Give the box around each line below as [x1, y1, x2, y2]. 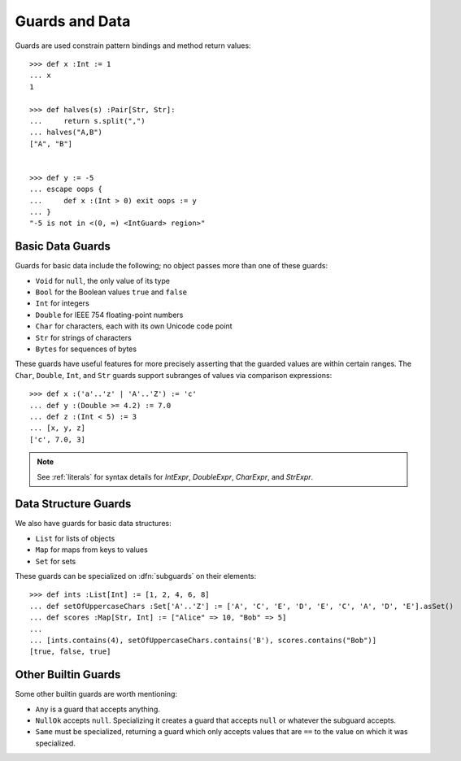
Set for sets [35, 556, 76, 566]
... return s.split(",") [29, 116, 146, 125]
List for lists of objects [35, 533, 115, 543]
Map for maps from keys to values [35, 545, 148, 554]
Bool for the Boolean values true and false [35, 287, 187, 297]
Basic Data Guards [15, 240, 111, 254]
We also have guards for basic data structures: [15, 519, 172, 528]
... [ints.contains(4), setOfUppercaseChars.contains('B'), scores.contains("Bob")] [29, 635, 377, 645]
